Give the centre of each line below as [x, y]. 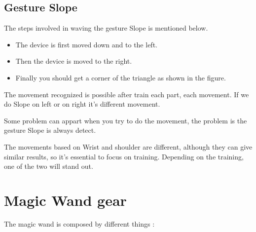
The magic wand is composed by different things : [79, 223]
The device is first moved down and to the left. [86, 44]
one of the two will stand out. [49, 166]
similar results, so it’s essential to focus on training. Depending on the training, [124, 156]
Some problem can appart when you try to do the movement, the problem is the [126, 120]
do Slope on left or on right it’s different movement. [82, 104]
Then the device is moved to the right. [74, 61]
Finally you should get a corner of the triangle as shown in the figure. [121, 77]
